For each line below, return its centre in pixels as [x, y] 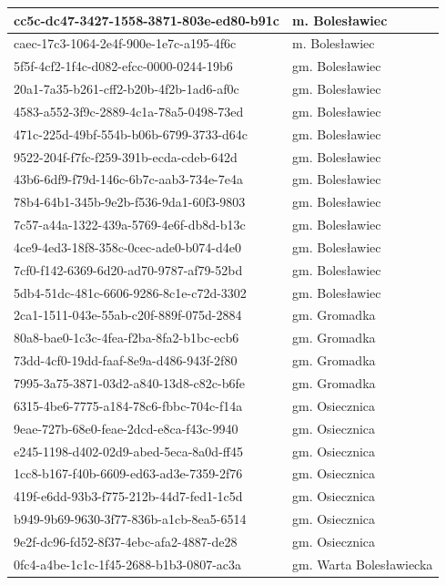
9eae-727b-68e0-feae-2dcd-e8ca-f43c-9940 [126, 428]
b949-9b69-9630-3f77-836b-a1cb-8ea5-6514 [130, 519]
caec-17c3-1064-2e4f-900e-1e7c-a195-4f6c [125, 43]
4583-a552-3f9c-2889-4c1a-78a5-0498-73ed [129, 111]
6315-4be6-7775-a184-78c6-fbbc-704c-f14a [128, 405]
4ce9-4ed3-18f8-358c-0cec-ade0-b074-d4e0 [127, 246]
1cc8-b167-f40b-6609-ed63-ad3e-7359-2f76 [128, 473]
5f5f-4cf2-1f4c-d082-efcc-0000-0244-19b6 [123, 66]
